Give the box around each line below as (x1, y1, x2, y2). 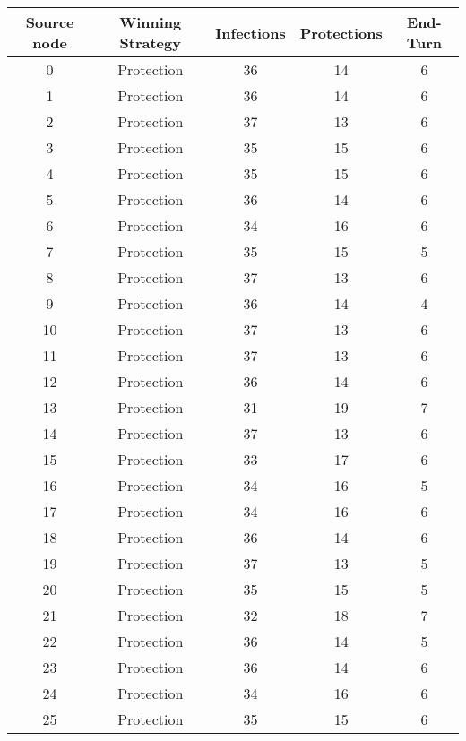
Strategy (119, 32, 181, 53)
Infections (215, 22, 286, 43)
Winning (119, 12, 182, 32)
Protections (299, 22, 383, 43)
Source (25, 12, 74, 32)
